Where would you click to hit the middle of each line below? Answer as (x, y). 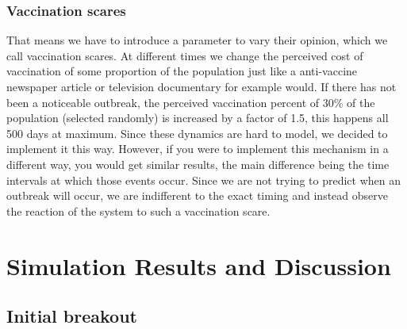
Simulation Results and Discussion (199, 265)
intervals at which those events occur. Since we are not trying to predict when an (203, 180)
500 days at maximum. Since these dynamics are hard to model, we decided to (197, 133)
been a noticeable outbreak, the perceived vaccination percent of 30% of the (191, 102)
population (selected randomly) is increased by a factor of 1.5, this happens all (198, 118)
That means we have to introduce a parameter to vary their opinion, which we (197, 40)
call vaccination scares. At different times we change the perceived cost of (185, 55)
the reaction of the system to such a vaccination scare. (138, 210)
